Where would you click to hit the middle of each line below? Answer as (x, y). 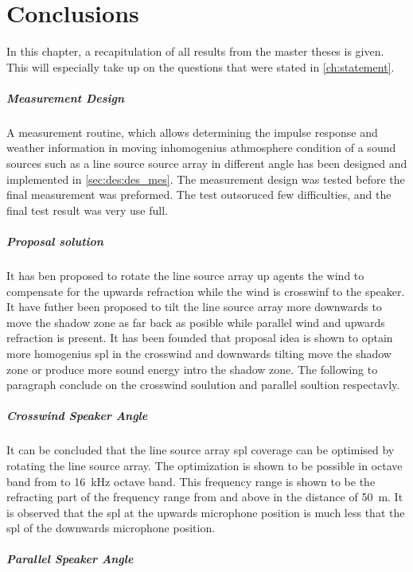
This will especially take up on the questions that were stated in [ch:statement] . (201, 66)
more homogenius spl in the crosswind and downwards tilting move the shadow (199, 353)
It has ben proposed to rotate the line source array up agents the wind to (185, 275)
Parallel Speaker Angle (70, 559)
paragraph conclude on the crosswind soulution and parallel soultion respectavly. (203, 385)
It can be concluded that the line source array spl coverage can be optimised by (201, 450)
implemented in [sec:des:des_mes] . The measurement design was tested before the (206, 179)
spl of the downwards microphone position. (111, 528)
